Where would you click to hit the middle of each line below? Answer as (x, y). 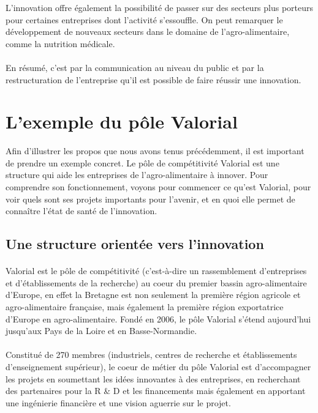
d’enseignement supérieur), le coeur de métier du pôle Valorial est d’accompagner (158, 366)
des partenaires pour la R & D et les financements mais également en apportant (156, 391)
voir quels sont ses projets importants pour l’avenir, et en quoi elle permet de (150, 199)
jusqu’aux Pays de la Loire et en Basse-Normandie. (101, 331)
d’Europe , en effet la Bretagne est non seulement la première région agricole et (153, 295)
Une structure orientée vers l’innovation (135, 244)
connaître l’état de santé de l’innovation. (81, 211)
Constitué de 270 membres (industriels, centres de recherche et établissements (151, 355)
